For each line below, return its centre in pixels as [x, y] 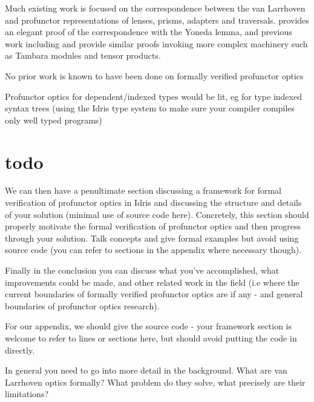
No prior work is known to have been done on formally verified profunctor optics [154, 75]
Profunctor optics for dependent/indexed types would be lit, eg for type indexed [153, 96]
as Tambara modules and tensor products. [83, 55]
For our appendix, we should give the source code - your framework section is [148, 326]
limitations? [27, 394]
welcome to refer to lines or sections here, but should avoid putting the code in [151, 338]
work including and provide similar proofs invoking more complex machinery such [156, 43]
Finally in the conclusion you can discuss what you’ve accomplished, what [142, 270]
